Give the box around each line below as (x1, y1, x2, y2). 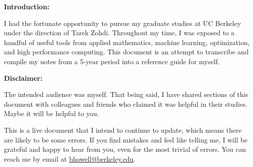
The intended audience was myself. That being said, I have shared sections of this (4, 89, 249, 99)
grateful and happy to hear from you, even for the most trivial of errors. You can (4, 144, 246, 154)
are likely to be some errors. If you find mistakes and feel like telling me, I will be (4, 134, 248, 144)
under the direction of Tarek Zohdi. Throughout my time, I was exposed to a (4, 27, 235, 38)
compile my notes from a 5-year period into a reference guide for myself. (4, 56, 220, 66)
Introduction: (4, 1, 50, 11)
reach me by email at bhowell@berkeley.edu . (4, 153, 136, 164)
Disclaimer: (4, 72, 42, 83)
